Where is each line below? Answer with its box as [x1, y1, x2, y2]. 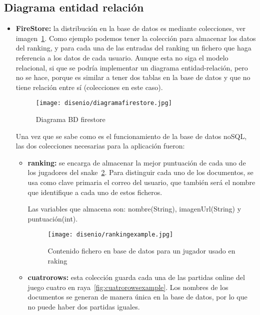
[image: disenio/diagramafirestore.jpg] [35, 99, 172, 107]
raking [47, 255, 67, 265]
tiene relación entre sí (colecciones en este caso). [15, 81, 163, 92]
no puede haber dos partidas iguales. [27, 301, 140, 311]
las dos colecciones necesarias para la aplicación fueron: [15, 140, 185, 151]
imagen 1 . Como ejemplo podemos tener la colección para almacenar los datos [15, 32, 256, 43]
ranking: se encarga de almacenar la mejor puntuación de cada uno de [27, 157, 246, 167]
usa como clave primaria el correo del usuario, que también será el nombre [27, 176, 255, 187]
